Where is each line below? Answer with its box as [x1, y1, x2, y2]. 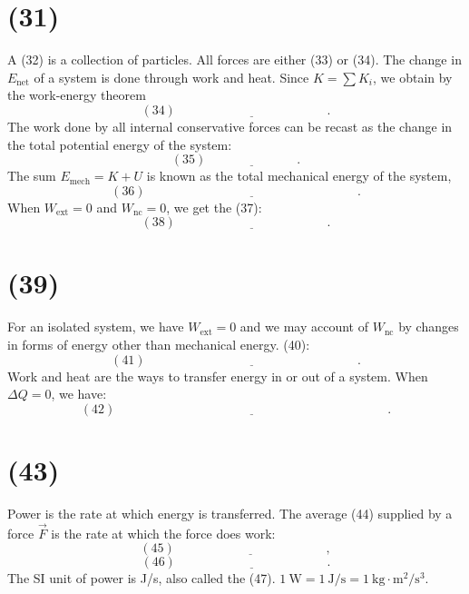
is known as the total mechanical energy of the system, [146, 166, 452, 185]
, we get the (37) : [166, 197, 262, 216]
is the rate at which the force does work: [51, 523, 276, 542]
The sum [7, 166, 56, 185]
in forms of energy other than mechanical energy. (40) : [7, 335, 310, 353]
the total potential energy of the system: [7, 134, 232, 153]
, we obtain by [373, 67, 453, 86]
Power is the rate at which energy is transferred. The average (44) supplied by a [7, 503, 453, 522]
